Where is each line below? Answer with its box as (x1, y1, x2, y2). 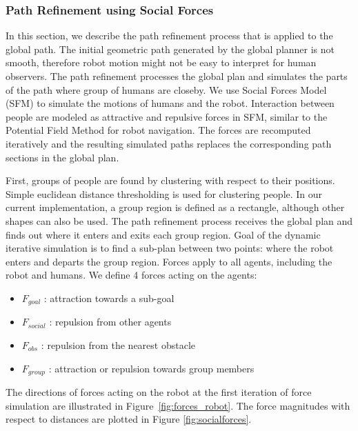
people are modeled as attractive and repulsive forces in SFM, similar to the (6, 109, 328, 123)
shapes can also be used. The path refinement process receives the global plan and (6, 213, 353, 228)
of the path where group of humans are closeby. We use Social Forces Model (6, 82, 327, 97)
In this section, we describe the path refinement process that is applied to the (6, 28, 333, 43)
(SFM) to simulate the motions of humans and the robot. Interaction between (6, 96, 335, 110)
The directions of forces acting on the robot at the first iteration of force (6, 385, 312, 399)
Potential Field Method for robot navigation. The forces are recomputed (6, 123, 311, 137)
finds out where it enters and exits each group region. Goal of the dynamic (6, 227, 321, 241)
